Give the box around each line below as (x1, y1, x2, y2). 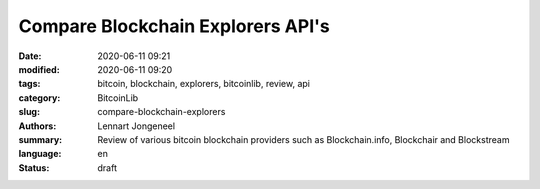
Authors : (18, 120, 57, 132)
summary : (18, 133, 63, 145)
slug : (18, 106, 40, 118)
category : (18, 91, 61, 104)
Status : (18, 161, 50, 174)
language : (18, 148, 62, 160)
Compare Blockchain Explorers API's (18, 15, 330, 37)
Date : (18, 50, 42, 62)
